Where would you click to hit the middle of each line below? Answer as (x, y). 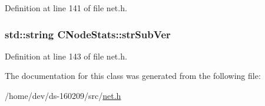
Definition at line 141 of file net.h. (66, 8)
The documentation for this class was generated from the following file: (133, 76)
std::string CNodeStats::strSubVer (88, 34)
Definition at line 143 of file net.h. (66, 56)
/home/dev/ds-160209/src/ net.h (63, 95)
